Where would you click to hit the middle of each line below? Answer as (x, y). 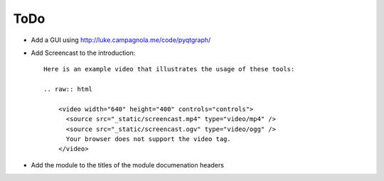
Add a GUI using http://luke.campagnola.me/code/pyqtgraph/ (121, 40)
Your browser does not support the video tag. (148, 139)
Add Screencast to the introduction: (83, 53)
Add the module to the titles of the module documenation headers (127, 165)
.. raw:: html (68, 89)
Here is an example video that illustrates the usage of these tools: (169, 69)
